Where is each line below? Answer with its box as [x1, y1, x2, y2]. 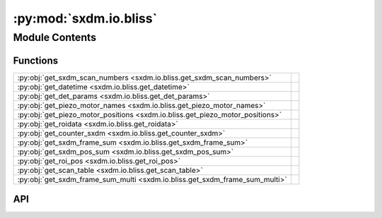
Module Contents [13, 31, 97, 44]
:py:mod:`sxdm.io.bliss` [13, 11, 158, 26]
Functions [13, 54, 59, 66]
